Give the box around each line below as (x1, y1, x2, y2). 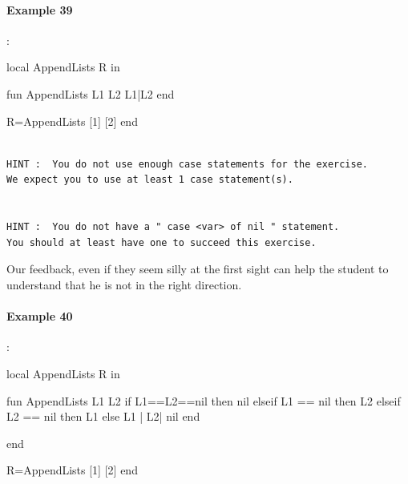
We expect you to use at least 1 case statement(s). (6, 174, 293, 186)
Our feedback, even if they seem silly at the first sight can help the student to (6, 260, 389, 277)
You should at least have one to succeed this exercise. (6, 236, 317, 248)
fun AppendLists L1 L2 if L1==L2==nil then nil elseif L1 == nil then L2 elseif (6, 392, 401, 409)
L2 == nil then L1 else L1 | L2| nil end (6, 408, 200, 425)
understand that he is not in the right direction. (6, 276, 242, 292)
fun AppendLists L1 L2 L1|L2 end (6, 85, 175, 102)
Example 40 (6, 308, 73, 325)
